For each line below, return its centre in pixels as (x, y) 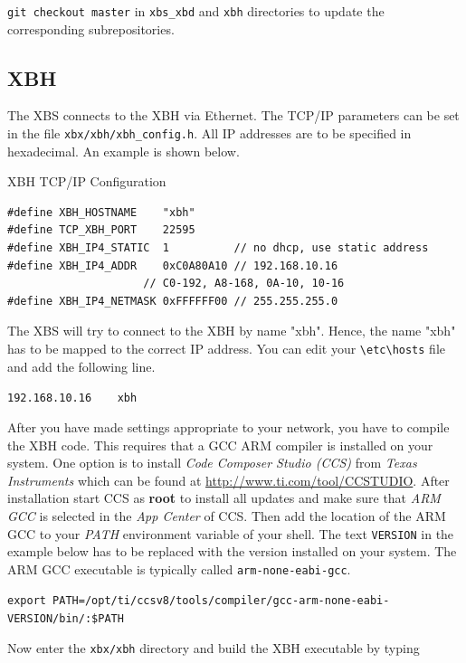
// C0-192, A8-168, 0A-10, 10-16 (244, 284)
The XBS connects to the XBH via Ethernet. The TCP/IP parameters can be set (233, 115)
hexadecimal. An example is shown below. (124, 151)
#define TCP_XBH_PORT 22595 (101, 230)
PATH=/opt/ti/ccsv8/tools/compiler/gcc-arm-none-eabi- (221, 601)
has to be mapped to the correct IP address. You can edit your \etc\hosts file (226, 349)
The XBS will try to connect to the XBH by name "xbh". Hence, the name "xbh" (232, 331)
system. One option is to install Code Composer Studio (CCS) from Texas (212, 463)
